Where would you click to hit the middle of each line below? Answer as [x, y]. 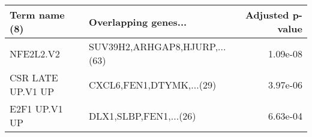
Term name [37, 15]
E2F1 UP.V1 [36, 109]
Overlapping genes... [138, 22]
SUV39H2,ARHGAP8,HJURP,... [157, 46]
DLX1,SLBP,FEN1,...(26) [142, 115]
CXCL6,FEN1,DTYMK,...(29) [153, 84]
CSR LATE [34, 77]
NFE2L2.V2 [35, 53]
